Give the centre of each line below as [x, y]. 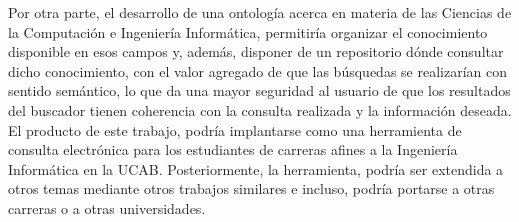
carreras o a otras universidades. [107, 207]
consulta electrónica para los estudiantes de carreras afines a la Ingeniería [233, 149]
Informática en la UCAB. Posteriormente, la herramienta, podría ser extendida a [256, 168]
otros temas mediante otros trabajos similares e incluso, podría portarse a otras [251, 188]
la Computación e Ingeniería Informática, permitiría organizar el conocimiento [248, 31]
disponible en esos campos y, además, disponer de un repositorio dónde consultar [256, 51]
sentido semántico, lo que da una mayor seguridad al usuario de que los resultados [259, 90]
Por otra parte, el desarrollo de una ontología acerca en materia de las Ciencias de [260, 12]
